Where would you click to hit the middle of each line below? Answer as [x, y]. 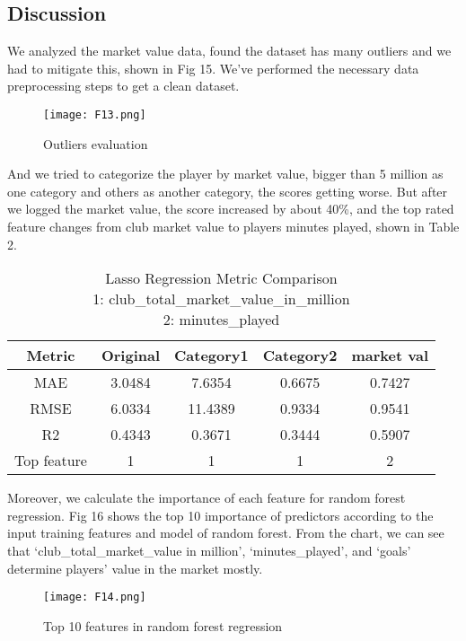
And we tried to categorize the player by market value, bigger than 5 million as [225, 174]
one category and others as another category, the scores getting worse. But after [228, 191]
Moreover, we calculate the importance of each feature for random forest [207, 498]
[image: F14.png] [95, 597]
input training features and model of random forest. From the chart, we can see [226, 533]
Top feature [51, 461]
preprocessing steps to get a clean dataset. [123, 86]
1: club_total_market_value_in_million [221, 299]
